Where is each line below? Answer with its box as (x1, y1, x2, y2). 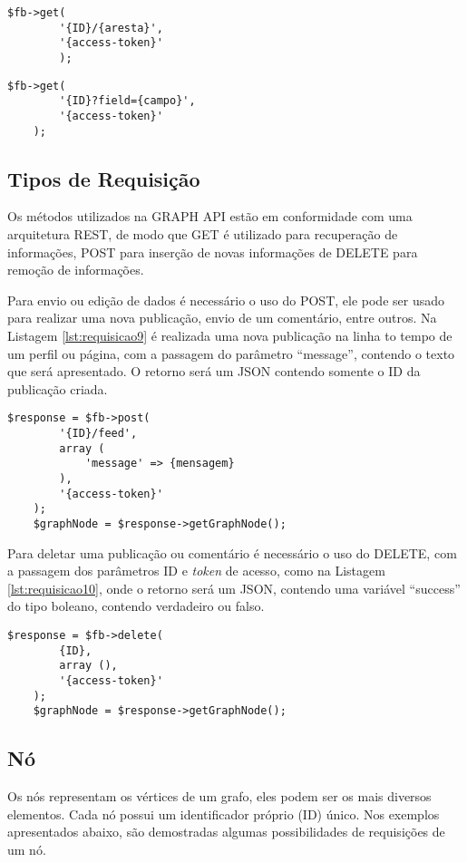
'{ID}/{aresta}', (59, 21, 163, 34)
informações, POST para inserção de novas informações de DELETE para (7, 242, 418, 261)
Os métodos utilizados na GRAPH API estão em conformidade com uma (7, 207, 413, 226)
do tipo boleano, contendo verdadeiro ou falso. (7, 596, 265, 615)
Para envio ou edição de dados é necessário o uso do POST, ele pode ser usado (7, 290, 444, 309)
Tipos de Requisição (7, 164, 200, 192)
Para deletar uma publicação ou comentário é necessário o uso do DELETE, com (7, 543, 457, 562)
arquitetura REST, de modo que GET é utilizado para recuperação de (7, 225, 398, 244)
